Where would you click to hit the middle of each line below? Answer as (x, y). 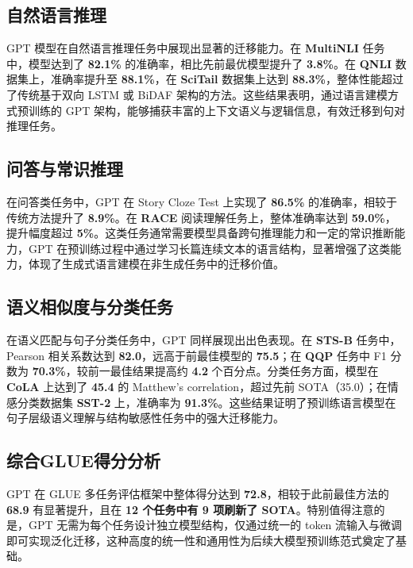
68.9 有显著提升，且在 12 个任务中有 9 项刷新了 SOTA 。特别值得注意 (190, 509)
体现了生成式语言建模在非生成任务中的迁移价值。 (156, 264)
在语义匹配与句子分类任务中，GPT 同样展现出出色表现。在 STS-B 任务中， (204, 340)
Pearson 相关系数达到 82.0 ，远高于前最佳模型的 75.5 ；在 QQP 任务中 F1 (197, 355)
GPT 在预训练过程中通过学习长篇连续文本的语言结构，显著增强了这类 (209, 248)
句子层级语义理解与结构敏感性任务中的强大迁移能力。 (145, 418)
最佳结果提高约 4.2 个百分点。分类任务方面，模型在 (244, 371)
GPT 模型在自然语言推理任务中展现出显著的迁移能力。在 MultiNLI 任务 (196, 48)
